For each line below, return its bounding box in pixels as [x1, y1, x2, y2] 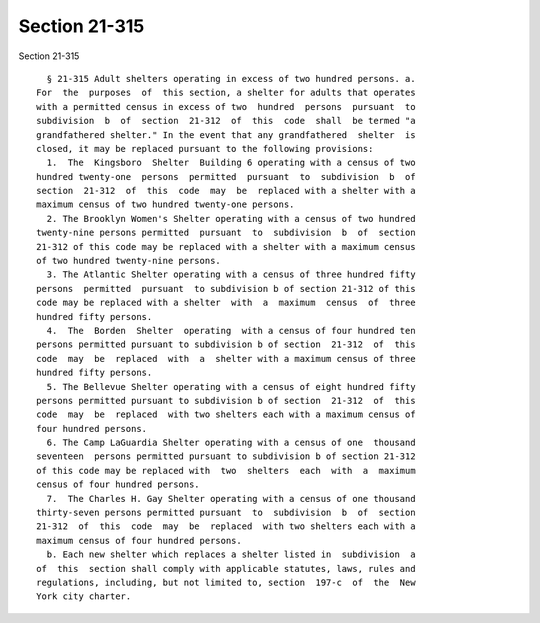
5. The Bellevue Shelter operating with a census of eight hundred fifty [46, 381, 416, 392]
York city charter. [36, 591, 132, 602]
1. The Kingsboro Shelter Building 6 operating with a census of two [46, 157, 416, 169]
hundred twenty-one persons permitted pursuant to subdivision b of [36, 171, 416, 182]
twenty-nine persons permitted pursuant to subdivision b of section [36, 227, 416, 239]
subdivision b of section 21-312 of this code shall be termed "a [36, 115, 416, 127]
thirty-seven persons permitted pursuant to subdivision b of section [36, 507, 416, 519]
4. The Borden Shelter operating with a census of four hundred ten [46, 325, 416, 336]
